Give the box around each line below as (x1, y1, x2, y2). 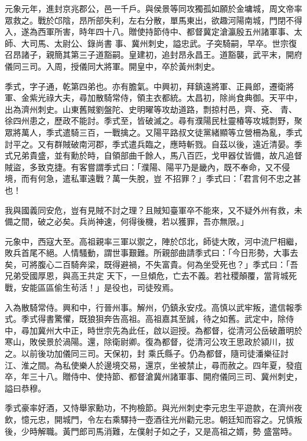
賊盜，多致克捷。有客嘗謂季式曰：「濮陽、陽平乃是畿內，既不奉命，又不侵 (5, 160, 290, 173)
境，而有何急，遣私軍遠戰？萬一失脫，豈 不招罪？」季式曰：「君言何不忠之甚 (5, 172, 301, 185)
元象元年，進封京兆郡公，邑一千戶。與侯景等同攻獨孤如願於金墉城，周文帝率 (5, 2, 302, 14)
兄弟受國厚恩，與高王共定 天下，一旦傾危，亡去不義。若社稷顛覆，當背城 (5, 269, 289, 282)
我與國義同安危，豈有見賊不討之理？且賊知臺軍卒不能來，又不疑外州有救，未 (5, 203, 302, 216)
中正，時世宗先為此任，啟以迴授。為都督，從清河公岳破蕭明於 (62, 324, 302, 336)
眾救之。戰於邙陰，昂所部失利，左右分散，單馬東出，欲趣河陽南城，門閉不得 (5, 14, 302, 26)
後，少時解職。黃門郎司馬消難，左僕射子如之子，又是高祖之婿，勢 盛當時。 (5, 424, 297, 437)
